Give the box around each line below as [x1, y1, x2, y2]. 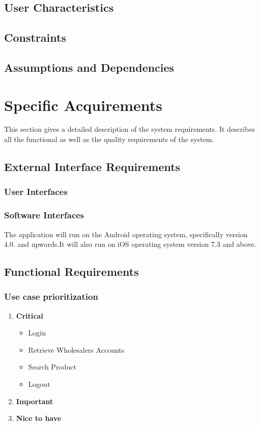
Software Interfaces [4, 209, 84, 221]
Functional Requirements [4, 264, 139, 279]
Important [16, 395, 53, 406]
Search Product [28, 361, 76, 372]
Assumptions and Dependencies [4, 59, 175, 75]
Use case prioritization [4, 290, 98, 303]
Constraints [4, 30, 66, 45]
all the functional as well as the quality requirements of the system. [4, 134, 214, 145]
